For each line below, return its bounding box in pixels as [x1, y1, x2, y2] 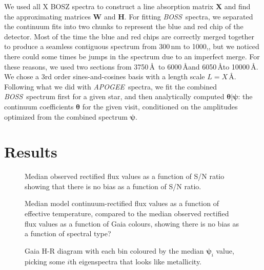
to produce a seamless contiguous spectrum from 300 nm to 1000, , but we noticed [4, 41, 259, 52]
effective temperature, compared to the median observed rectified [25, 208, 229, 219]
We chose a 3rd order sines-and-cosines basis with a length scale [4, 71, 205, 82]
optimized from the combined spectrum [4, 111, 128, 122]
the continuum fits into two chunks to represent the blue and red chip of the [4, 21, 243, 32]
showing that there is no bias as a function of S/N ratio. [25, 181, 201, 191]
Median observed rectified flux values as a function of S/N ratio [25, 171, 225, 182]
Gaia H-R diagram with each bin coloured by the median [25, 245, 204, 256]
